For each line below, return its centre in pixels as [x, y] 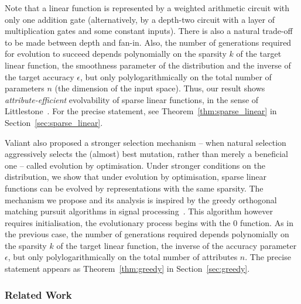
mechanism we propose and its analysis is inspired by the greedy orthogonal [141, 199]
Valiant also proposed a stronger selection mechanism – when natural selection [146, 142]
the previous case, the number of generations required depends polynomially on [147, 234]
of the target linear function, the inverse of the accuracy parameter [177, 245]
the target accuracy [40, 76]
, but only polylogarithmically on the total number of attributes [123, 257]
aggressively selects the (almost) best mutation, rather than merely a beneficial [146, 154]
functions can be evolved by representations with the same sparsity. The [134, 188]
